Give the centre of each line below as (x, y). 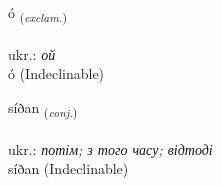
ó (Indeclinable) (56, 73)
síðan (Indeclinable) (68, 168)
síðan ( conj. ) (43, 108)
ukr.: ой (32, 53)
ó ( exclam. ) (37, 13)
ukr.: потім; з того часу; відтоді (110, 148)
